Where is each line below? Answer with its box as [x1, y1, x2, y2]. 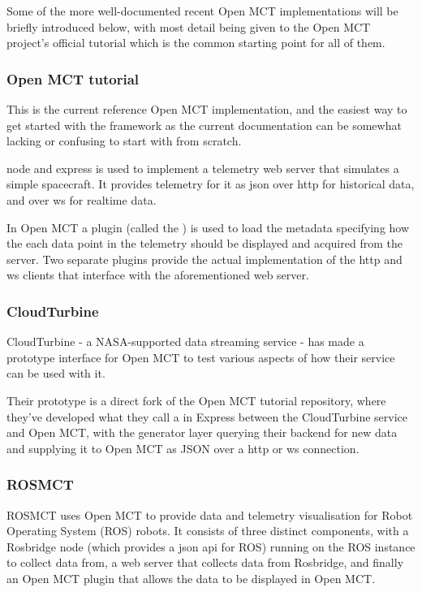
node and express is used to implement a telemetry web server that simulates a [6, 159, 399, 176]
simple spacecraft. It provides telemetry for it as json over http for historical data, [6, 175, 415, 192]
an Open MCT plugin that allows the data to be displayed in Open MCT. [6, 569, 376, 586]
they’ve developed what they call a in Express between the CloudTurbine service [6, 408, 408, 425]
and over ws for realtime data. [6, 191, 157, 208]
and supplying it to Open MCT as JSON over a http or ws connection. [6, 439, 360, 456]
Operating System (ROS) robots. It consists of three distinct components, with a [6, 522, 409, 539]
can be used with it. [6, 365, 105, 382]
